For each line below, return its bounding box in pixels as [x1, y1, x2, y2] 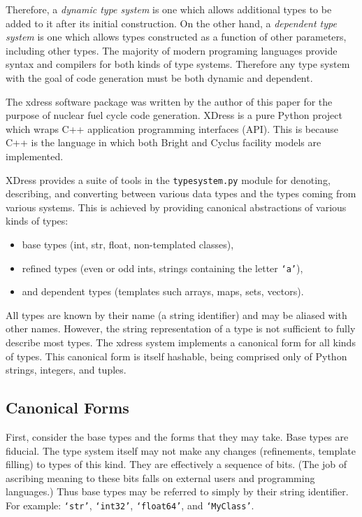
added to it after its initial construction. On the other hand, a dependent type [6, 15, 337, 30]
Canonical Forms [6, 397, 129, 418]
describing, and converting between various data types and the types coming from [6, 186, 356, 201]
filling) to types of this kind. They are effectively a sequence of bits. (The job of [6, 457, 347, 472]
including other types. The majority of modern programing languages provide [6, 43, 338, 57]
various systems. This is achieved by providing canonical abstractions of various [6, 199, 347, 214]
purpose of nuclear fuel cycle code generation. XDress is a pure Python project [6, 108, 342, 122]
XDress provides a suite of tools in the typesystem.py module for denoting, [6, 172, 331, 187]
